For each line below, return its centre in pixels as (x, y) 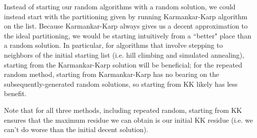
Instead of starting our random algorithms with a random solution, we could (120, 6)
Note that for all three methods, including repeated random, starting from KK (123, 110)
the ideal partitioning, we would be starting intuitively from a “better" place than (128, 35)
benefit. (15, 93)
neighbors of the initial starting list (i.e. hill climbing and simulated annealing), (124, 54)
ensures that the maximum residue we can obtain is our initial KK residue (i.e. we (128, 120)
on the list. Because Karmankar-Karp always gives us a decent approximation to (126, 26)
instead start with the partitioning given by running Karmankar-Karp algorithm (126, 16)
